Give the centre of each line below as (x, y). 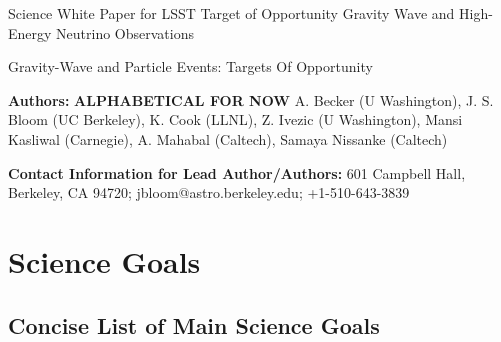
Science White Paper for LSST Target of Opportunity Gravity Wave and (231, 13)
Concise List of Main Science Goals (194, 324)
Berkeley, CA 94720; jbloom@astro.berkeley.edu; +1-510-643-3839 (209, 192)
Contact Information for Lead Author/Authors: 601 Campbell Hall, (237, 172)
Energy (30, 32)
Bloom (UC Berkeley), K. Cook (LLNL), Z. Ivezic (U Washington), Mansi (235, 119)
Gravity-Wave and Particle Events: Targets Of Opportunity (190, 66)
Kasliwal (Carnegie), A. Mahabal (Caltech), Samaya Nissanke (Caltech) (228, 138)
